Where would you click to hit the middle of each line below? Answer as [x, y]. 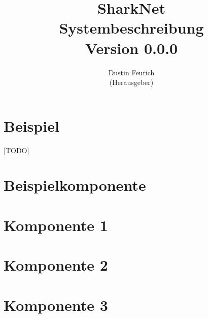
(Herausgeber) [131, 82]
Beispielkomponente [75, 185]
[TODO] [16, 150]
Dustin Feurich [131, 72]
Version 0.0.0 [131, 48]
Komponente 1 [56, 225]
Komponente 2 [56, 265]
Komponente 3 [56, 305]
